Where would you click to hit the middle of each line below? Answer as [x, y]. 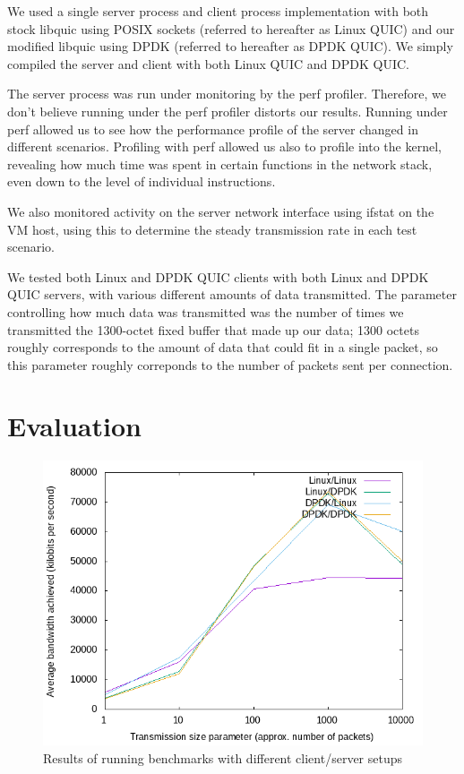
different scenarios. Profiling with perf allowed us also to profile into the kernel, [224, 146]
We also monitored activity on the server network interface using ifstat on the [221, 211]
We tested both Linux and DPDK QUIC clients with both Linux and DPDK [218, 276]
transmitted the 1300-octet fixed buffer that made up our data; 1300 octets [213, 329]
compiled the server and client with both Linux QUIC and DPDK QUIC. [208, 63]
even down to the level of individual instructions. [142, 181]
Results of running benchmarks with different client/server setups [223, 758]
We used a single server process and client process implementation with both [218, 11]
